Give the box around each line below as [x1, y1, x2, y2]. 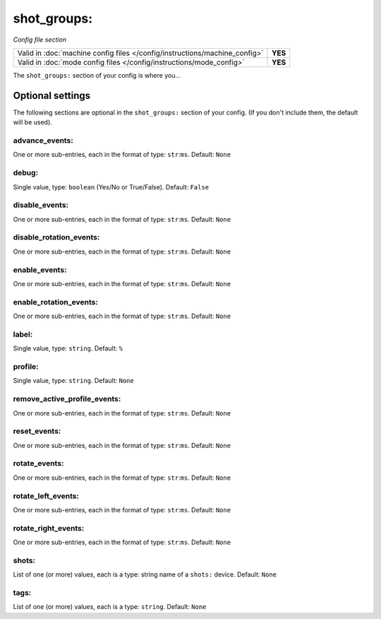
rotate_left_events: [13, 491, 79, 501]
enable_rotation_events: [13, 297, 98, 307]
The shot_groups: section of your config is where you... [13, 71, 181, 79]
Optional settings [13, 89, 91, 102]
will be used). [13, 118, 52, 126]
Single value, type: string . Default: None [13, 377, 134, 385]
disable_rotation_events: [13, 232, 100, 242]
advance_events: [13, 136, 73, 145]
